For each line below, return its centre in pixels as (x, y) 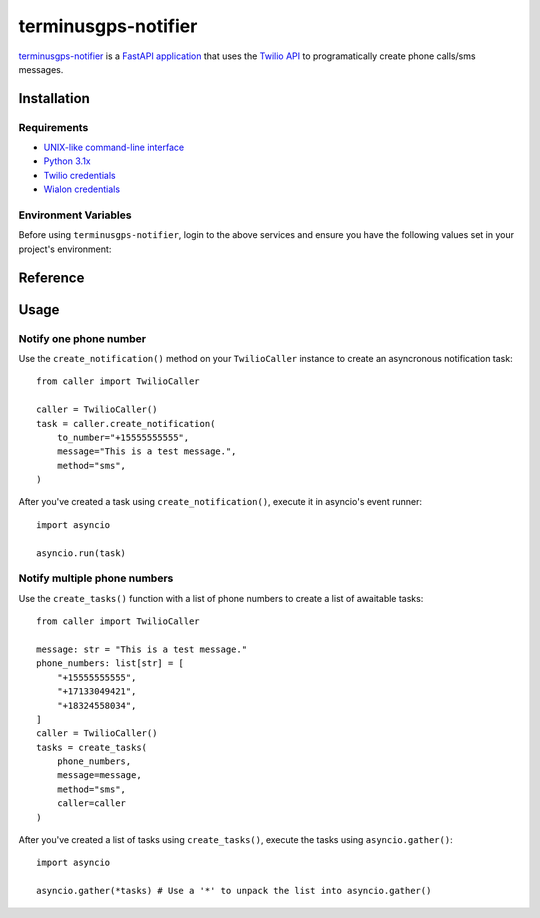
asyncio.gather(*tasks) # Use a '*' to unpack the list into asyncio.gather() (234, 891)
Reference (51, 277)
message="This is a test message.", (146, 451)
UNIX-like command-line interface (114, 147)
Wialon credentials (81, 189)
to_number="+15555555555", (123, 437)
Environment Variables (75, 215)
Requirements (53, 127)
